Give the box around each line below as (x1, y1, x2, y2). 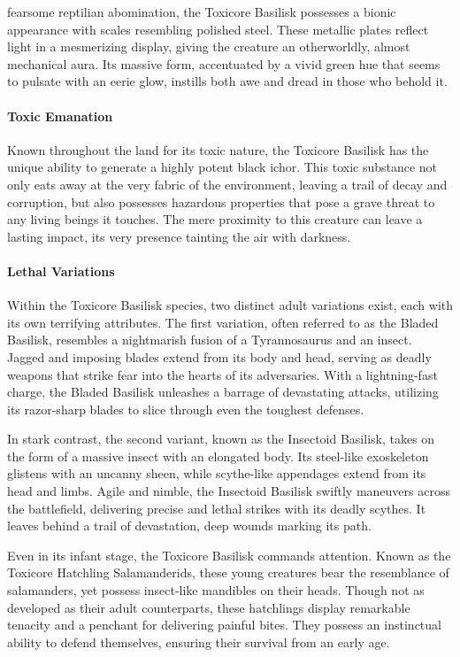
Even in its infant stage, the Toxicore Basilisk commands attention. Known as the (7, 545, 451, 564)
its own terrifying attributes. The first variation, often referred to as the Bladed (7, 313, 439, 331)
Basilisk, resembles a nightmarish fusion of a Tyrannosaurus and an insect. (7, 330, 412, 349)
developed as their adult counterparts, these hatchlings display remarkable (7, 598, 410, 616)
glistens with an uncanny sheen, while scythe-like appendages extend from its (7, 464, 426, 483)
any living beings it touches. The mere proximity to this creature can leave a (7, 210, 423, 228)
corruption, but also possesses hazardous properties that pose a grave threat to (7, 192, 435, 211)
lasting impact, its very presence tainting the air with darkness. (7, 227, 351, 245)
